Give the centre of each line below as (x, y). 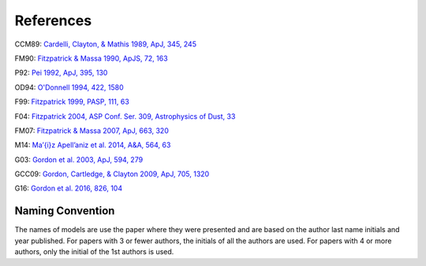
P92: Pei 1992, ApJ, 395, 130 (61, 73)
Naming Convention (65, 211)
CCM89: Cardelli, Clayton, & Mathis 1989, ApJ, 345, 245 (106, 44)
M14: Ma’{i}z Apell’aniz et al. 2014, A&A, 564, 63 (93, 145)
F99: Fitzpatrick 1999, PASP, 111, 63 (72, 102)
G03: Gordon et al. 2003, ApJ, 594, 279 (79, 159)
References (53, 20)
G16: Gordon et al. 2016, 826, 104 (68, 188)
